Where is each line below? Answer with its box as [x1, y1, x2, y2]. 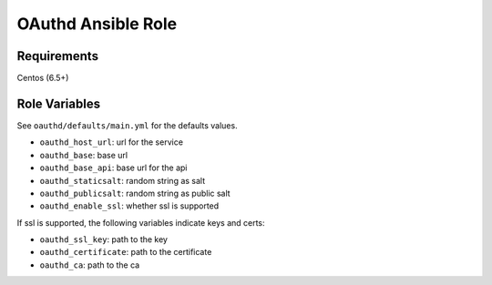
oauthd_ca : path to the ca [39, 260, 140, 270]
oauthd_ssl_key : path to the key [39, 234, 169, 245]
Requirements [16, 48, 99, 64]
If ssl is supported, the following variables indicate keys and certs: [16, 217, 265, 228]
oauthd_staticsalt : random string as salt [39, 175, 206, 186]
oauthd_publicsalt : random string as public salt [39, 188, 231, 198]
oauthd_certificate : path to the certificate [39, 247, 212, 258]
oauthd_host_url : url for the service [39, 137, 184, 148]
